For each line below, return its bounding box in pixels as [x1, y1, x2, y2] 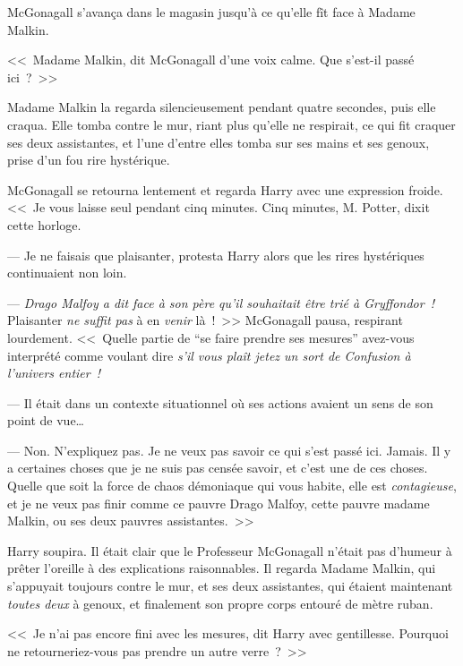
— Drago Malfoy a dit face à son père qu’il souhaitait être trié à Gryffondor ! [7, 293, 435, 312]
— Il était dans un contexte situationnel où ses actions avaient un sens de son [7, 393, 433, 412]
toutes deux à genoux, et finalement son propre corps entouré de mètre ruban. [7, 593, 433, 612]
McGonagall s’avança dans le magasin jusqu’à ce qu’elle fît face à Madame [7, 3, 416, 21]
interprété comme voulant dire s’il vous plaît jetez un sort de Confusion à [7, 346, 411, 364]
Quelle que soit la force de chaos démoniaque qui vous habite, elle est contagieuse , [7, 476, 457, 495]
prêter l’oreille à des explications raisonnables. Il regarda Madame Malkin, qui [7, 559, 436, 577]
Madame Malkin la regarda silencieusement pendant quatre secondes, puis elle [7, 98, 436, 116]
